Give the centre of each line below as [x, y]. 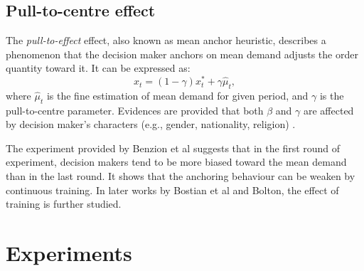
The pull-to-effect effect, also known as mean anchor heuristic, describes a [166, 40]
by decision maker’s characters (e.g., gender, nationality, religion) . [151, 124]
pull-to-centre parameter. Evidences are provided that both [135, 110]
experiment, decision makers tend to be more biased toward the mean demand [176, 162]
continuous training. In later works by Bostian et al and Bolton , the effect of [172, 190]
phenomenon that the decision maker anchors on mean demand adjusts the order [182, 54]
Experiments [69, 253]
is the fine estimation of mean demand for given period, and [177, 95]
